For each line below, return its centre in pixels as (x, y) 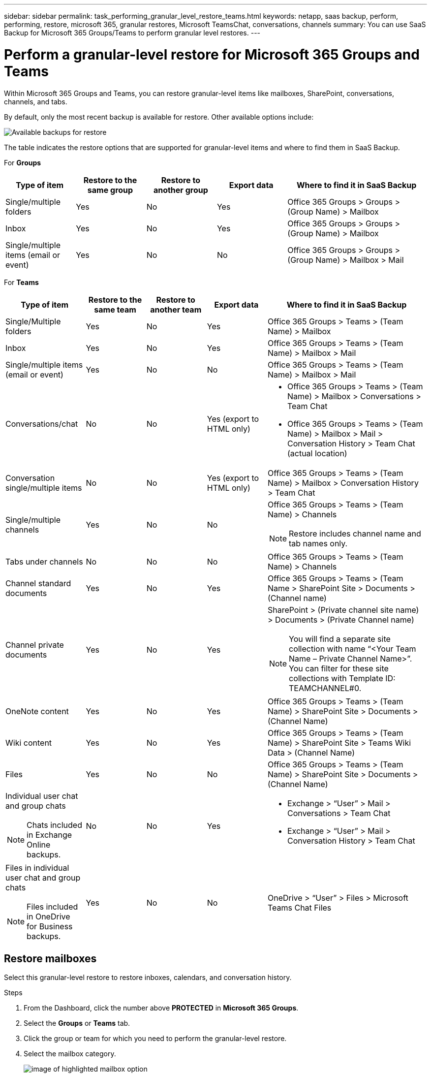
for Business (50, 926)
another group (181, 190)
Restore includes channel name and (355, 533)
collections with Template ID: (342, 678)
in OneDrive (48, 916)
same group (110, 190)
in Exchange (49, 835)
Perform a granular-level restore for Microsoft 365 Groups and (212, 54)
